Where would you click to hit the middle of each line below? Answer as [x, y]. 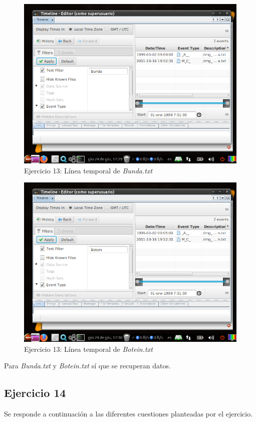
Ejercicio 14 [35, 393]
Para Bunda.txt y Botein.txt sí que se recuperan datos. [87, 366]
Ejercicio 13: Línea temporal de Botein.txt [88, 349]
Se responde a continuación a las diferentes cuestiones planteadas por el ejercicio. [129, 414]
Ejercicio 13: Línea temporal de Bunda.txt [88, 170]
